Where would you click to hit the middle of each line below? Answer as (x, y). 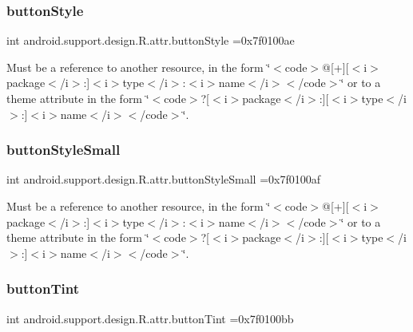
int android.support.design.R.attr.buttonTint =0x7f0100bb (150, 318)
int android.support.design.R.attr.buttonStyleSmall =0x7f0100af (163, 179)
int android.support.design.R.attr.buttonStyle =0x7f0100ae (151, 40)
